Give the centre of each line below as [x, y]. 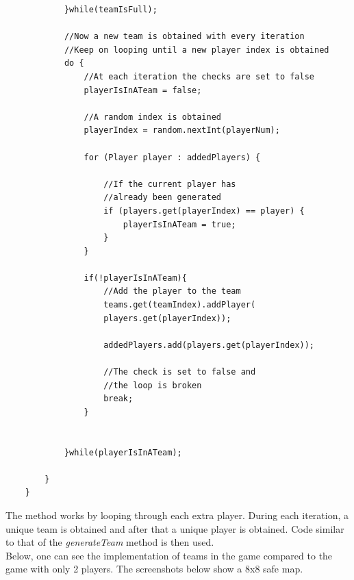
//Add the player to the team [172, 291]
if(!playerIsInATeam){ [135, 278]
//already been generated [162, 198]
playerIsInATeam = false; [143, 90]
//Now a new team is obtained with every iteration [184, 37]
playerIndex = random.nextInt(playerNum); [182, 130]
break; [118, 399]
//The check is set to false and [180, 372]
